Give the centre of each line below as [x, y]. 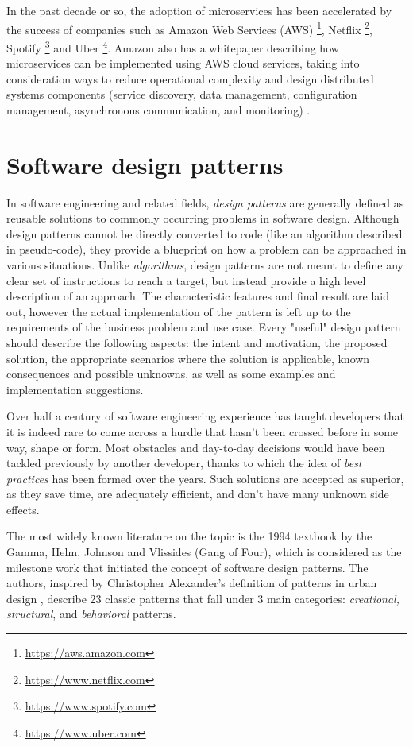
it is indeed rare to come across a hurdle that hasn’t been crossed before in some [203, 431]
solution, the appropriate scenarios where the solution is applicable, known [188, 358]
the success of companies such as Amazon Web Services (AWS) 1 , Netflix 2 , [189, 28]
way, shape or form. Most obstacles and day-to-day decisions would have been [196, 447]
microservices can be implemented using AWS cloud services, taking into [183, 63]
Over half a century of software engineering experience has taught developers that [205, 416]
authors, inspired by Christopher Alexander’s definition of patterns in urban [192, 583]
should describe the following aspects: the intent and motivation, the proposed [197, 342]
